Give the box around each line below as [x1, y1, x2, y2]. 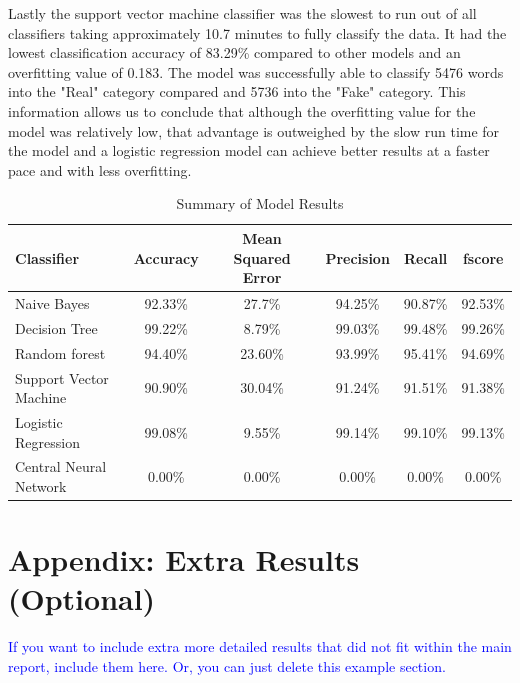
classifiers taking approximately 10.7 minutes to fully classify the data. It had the [8, 22, 507, 43]
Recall [403, 247, 448, 268]
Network [15, 475, 67, 496]
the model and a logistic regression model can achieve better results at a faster [8, 140, 490, 161]
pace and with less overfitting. [8, 159, 192, 180]
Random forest [15, 342, 106, 363]
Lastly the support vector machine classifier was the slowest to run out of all [8, 3, 477, 23]
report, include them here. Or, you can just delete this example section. [8, 655, 446, 676]
